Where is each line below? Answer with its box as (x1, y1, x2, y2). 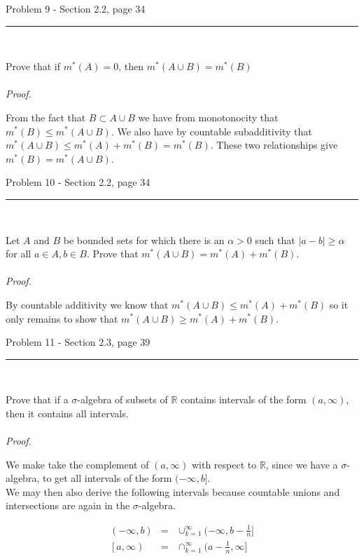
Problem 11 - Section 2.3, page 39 (6, 335, 150, 349)
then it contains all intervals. (6, 405, 129, 420)
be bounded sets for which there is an (63, 232, 225, 247)
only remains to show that (6, 311, 118, 325)
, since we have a (265, 457, 338, 471)
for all (6, 246, 31, 261)
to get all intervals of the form (42, 471, 172, 485)
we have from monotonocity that (138, 109, 279, 124)
